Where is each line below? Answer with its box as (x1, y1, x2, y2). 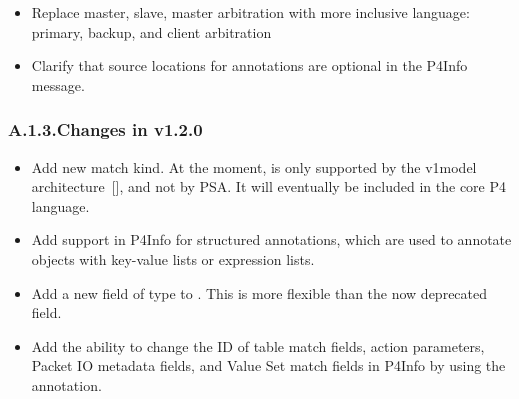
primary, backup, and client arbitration (31, 21, 272, 42)
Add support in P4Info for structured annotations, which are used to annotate (31, 229, 512, 250)
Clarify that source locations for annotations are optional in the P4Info (31, 55, 468, 76)
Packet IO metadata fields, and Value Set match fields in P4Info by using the (31, 355, 506, 376)
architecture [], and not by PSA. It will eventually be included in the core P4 (31, 176, 507, 197)
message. (31, 74, 85, 95)
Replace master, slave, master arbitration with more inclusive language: (31, 2, 470, 22)
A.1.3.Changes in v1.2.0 (8, 117, 203, 142)
